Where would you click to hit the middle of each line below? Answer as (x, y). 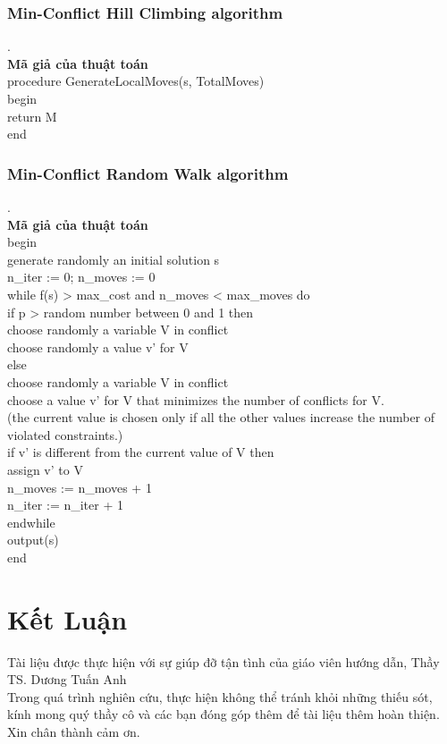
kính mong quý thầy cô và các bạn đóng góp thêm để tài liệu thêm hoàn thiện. (223, 714)
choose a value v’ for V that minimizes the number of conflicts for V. (196, 399)
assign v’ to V (45, 469)
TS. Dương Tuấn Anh (67, 679)
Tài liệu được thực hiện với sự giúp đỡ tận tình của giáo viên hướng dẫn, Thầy (223, 661)
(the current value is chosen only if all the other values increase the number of (221, 417)
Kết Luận (67, 618)
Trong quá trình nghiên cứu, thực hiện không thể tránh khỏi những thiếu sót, (220, 696)
